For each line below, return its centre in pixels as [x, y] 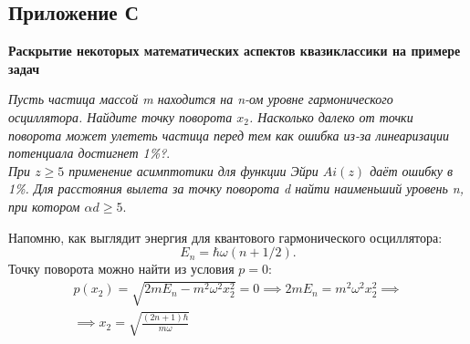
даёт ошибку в [412, 170]
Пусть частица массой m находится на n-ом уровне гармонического [201, 99]
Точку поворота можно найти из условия [121, 269]
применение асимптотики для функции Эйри [193, 170]
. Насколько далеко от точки [331, 116]
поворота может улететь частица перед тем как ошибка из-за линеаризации [229, 135]
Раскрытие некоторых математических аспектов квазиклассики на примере [235, 51]
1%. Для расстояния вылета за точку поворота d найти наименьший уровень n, [236, 188]
